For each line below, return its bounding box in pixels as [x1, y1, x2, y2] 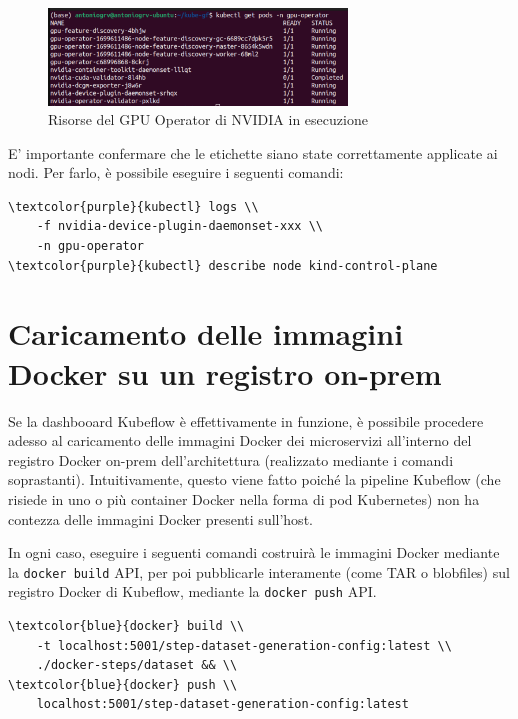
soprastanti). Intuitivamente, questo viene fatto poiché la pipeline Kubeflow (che [8, 469, 501, 490]
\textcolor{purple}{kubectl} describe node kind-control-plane [8, 258, 438, 273]
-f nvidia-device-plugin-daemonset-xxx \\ [36, 219, 323, 234]
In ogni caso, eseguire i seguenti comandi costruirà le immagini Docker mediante [8, 542, 500, 563]
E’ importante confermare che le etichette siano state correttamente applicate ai [8, 142, 498, 163]
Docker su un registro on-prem [8, 352, 442, 393]
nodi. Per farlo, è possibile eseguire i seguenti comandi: [8, 162, 344, 183]
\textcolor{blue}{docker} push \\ [8, 677, 238, 692]
